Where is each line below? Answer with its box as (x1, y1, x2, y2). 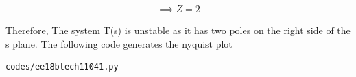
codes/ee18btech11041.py (5, 62, 119, 72)
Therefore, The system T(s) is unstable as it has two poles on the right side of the (5, 23, 351, 37)
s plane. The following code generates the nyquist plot (5, 36, 233, 50)
